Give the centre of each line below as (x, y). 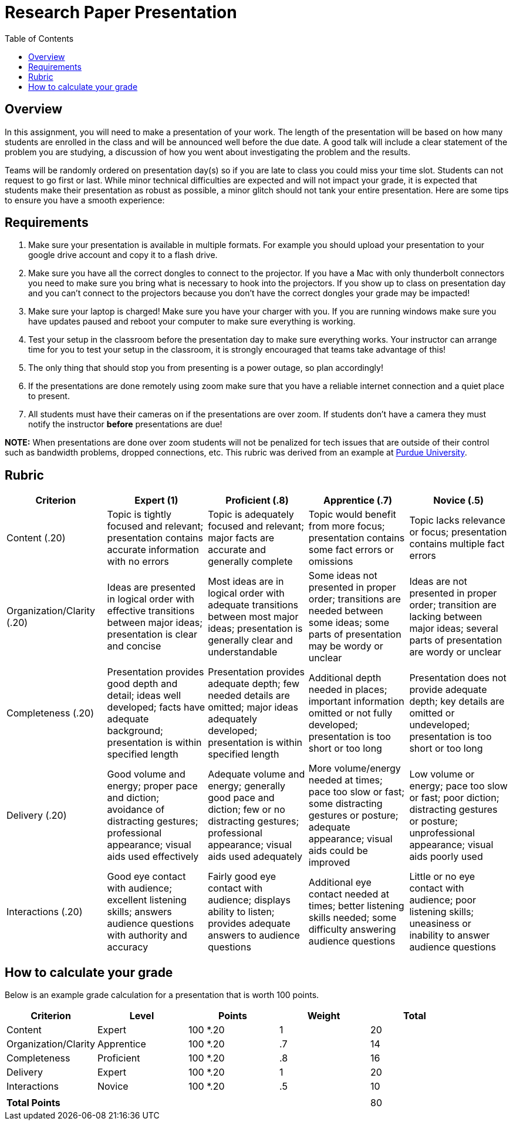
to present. (49, 396)
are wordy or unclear (455, 652)
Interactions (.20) (45, 912)
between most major (253, 617)
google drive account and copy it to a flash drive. (123, 255)
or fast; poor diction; (454, 798)
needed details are (249, 696)
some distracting (345, 804)
